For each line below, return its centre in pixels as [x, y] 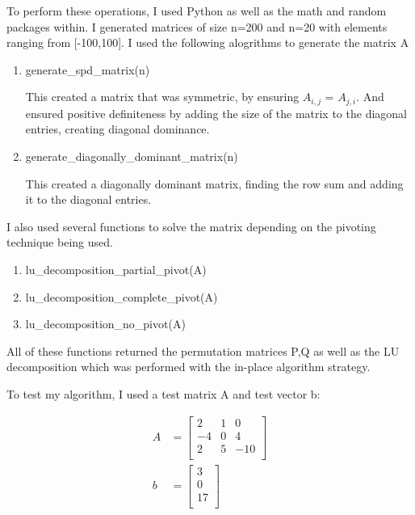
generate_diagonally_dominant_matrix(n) [132, 156]
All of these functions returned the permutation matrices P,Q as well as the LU [203, 350]
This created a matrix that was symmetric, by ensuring [162, 97]
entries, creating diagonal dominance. [117, 129]
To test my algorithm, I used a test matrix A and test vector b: [163, 393]
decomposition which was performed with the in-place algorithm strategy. [189, 367]
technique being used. [60, 242]
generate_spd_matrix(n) [88, 69]
